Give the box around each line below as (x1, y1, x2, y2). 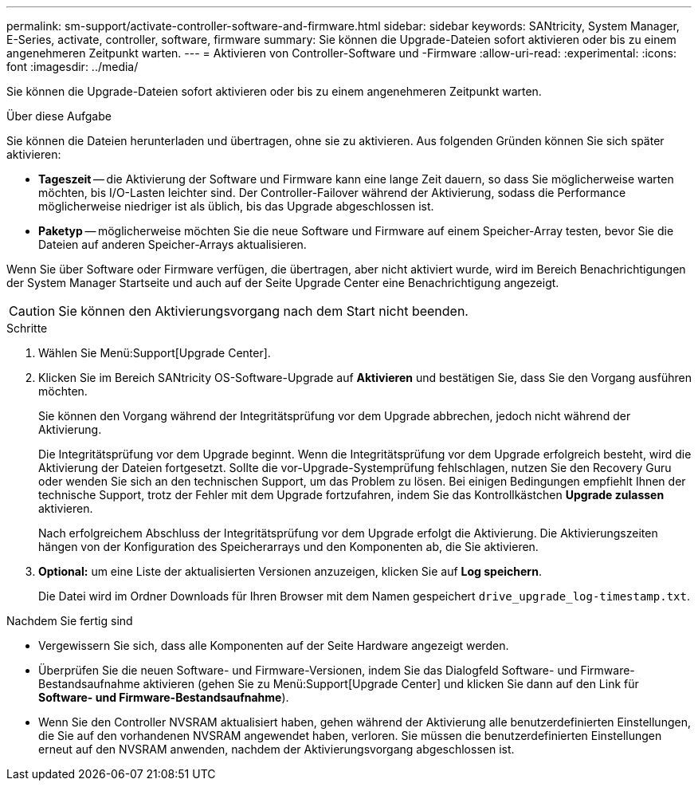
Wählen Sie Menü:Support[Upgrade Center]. (38, 346, 271, 360)
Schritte (6, 321, 48, 335)
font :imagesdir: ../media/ (6, 60, 139, 73)
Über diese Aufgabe (6, 109, 112, 123)
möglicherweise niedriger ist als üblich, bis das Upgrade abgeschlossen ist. (38, 199, 434, 213)
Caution (9, 303, 56, 319)
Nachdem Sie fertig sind (6, 614, 133, 628)
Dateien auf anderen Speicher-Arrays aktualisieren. (38, 238, 307, 251)
